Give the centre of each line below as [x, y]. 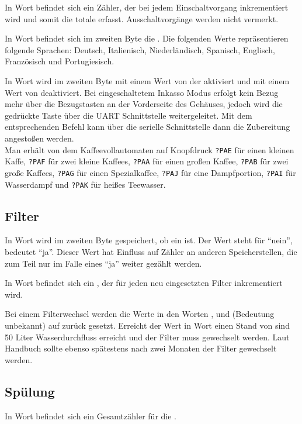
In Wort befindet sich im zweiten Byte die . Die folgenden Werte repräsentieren [147, 38]
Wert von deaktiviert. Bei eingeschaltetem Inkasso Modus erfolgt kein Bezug [142, 92]
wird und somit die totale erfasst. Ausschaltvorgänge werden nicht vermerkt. [142, 18]
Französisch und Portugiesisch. [60, 61]
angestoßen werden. [39, 138]
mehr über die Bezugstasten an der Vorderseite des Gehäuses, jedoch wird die [144, 104]
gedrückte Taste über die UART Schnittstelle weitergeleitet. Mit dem [129, 115]
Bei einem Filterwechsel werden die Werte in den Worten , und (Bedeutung [140, 314]
